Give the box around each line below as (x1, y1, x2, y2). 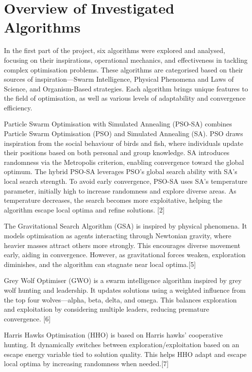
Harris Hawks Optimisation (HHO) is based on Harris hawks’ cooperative (4, 330, 223, 340)
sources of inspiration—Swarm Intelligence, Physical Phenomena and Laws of (4, 74, 234, 84)
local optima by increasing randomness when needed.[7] (4, 358, 169, 369)
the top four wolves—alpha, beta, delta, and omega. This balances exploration (4, 294, 237, 304)
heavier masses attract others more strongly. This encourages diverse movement (4, 240, 240, 250)
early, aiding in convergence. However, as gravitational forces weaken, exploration (4, 249, 246, 260)
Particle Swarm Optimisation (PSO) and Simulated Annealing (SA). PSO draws (4, 128, 243, 139)
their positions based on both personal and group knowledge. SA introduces (4, 147, 230, 158)
